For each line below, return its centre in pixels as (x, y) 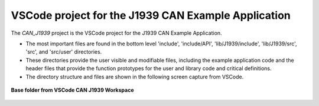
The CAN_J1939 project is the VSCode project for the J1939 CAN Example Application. (116, 33)
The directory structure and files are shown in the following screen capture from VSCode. (135, 77)
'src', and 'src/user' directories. (64, 52)
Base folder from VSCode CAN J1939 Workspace (72, 90)
